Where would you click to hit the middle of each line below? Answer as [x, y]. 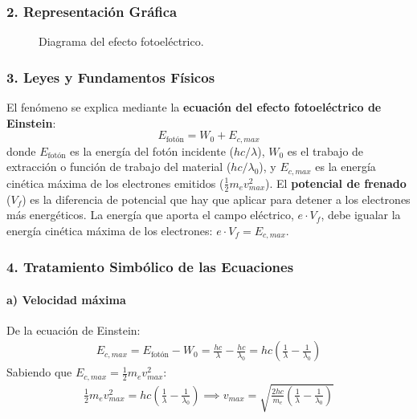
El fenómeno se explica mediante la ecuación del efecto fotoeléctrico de [194, 107]
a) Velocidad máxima [66, 299]
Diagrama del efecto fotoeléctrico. [121, 41]
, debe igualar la [361, 215]
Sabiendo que [39, 372]
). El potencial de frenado [336, 183]
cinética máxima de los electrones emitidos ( [115, 183]
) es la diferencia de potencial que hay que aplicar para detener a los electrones [216, 199]
